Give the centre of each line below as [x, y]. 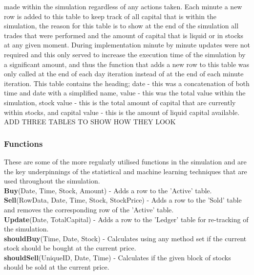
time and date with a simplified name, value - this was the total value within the [125, 93]
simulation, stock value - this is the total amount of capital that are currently [120, 102]
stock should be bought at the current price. [70, 248]
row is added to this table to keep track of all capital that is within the [110, 16]
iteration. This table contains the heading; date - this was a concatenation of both [127, 83]
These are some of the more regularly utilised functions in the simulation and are [125, 161]
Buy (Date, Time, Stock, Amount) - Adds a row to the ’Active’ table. [108, 190]
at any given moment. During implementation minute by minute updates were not [127, 45]
